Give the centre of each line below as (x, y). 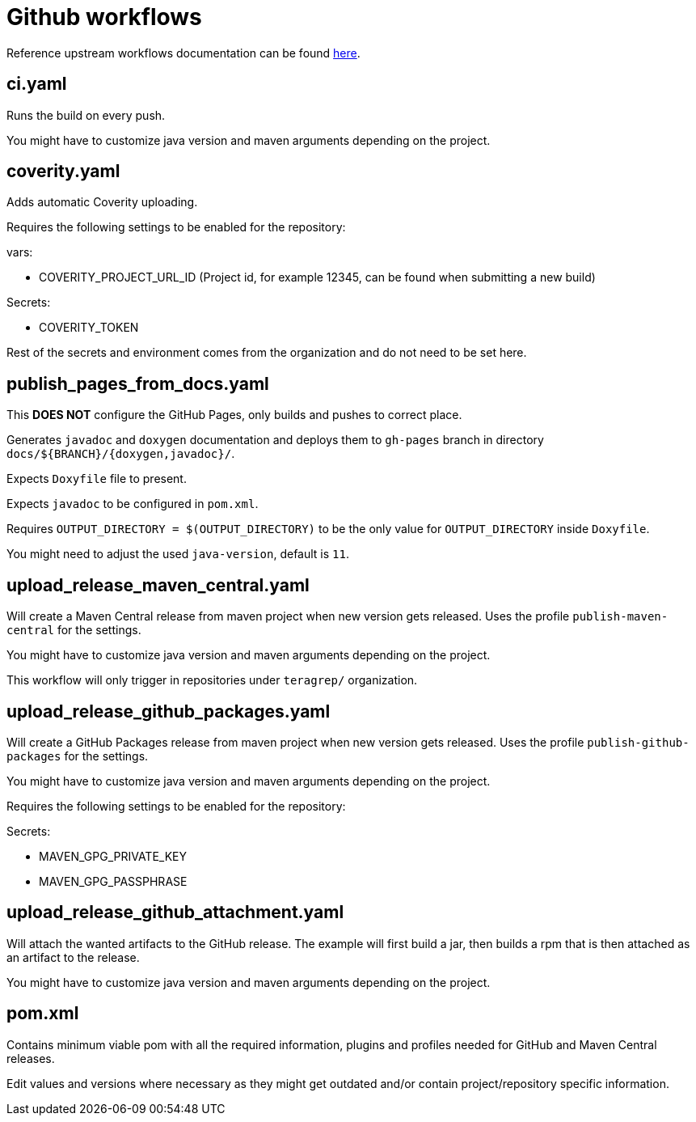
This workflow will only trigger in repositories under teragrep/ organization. (212, 680)
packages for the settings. (78, 756)
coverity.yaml (63, 171)
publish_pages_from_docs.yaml (138, 383)
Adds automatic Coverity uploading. (102, 202)
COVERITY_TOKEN (89, 328)
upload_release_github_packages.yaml (169, 711)
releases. (31, 1058)
